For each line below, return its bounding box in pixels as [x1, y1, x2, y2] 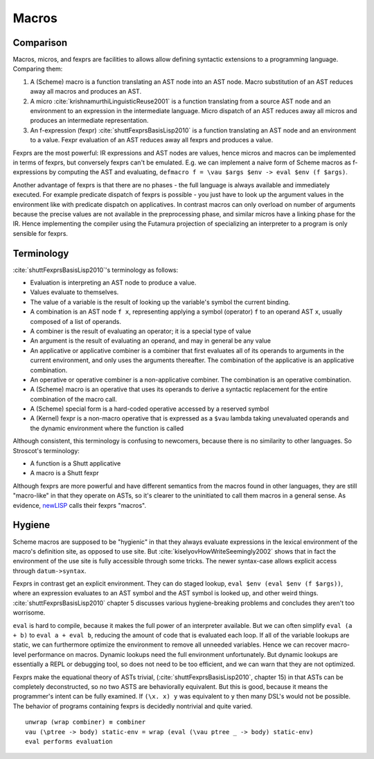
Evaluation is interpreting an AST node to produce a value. [30, 278, 197, 287]
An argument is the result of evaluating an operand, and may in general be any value [30, 336, 271, 345]
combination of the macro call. [30, 395, 118, 403]
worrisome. [12, 608, 46, 617]
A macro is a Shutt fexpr [30, 469, 100, 477]
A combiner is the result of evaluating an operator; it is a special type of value [30, 327, 252, 335]
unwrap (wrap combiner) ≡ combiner [25, 718, 146, 726]
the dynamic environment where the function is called [30, 424, 184, 432]
